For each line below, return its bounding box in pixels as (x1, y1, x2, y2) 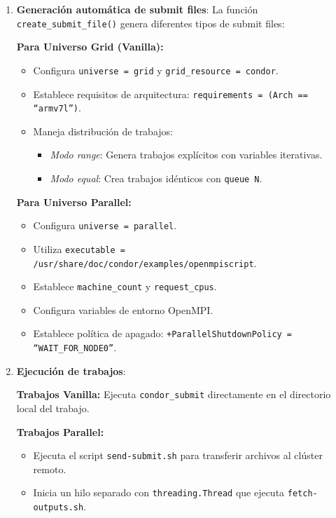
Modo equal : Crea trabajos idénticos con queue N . (50, 171, 262, 185)
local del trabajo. (16, 401, 90, 416)
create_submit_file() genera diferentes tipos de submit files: (16, 15, 285, 30)
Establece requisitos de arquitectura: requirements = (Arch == (33, 86, 308, 101)
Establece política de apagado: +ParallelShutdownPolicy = (33, 326, 293, 341)
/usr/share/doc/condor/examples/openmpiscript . (33, 255, 257, 270)
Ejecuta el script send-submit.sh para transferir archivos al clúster (33, 448, 323, 463)
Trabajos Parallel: (16, 424, 104, 439)
